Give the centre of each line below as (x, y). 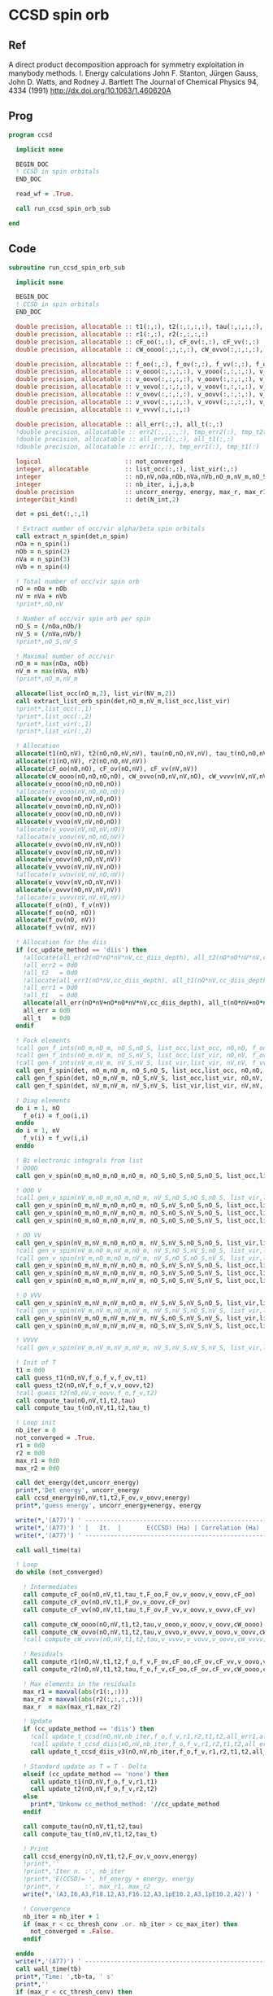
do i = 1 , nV (38, 1131)
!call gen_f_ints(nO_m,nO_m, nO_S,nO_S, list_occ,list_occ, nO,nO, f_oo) (143, 1048)
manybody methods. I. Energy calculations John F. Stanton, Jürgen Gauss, (133, 73)
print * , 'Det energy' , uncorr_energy (78, 1490)
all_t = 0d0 (47, 1018)
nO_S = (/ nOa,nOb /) (49, 626)
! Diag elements (43, 1101)
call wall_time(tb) (49, 1969)
